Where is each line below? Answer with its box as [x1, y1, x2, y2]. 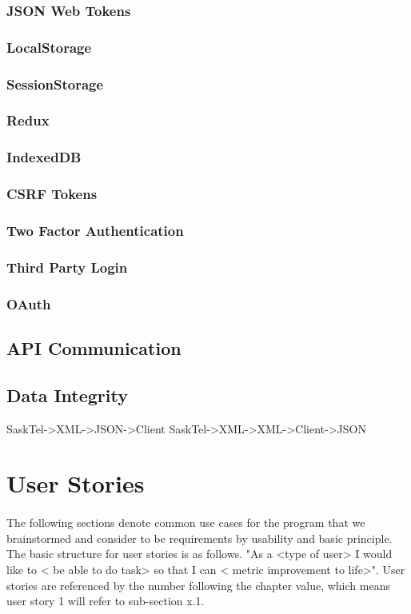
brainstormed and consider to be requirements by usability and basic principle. [6, 529, 393, 546]
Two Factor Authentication [6, 220, 184, 240]
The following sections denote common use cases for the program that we [6, 514, 365, 531]
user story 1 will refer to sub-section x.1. [6, 592, 205, 609]
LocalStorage [6, 37, 92, 57]
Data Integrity [6, 382, 128, 407]
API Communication [6, 335, 182, 360]
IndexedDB [6, 147, 82, 167]
